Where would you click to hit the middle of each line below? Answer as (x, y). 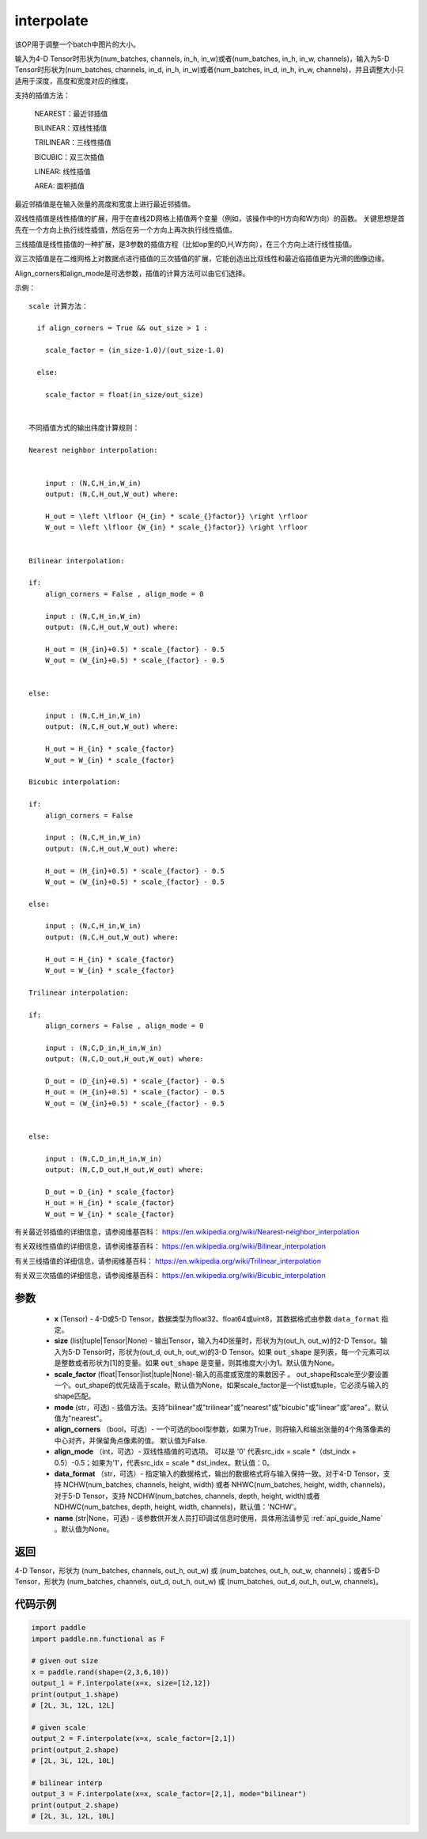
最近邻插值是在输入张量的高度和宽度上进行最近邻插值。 (105, 204)
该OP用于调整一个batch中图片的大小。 (77, 44)
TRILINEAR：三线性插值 (73, 142)
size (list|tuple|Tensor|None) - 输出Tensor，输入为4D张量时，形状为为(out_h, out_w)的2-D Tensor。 (217, 1340)
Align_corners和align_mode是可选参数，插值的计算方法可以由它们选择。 (132, 273)
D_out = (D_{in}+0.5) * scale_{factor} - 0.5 (135, 1081)
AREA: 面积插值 (59, 186)
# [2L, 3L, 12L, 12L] (73, 1706)
